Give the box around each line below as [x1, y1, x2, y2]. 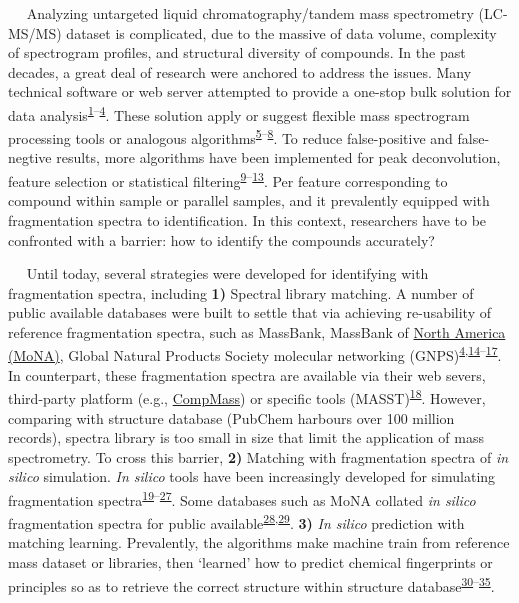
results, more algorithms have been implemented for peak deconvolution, [56, 147, 501, 168]
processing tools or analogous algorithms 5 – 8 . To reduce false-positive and [8, 125, 453, 148]
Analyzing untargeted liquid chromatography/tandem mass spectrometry [26, 3, 474, 23]
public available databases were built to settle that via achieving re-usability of [8, 302, 491, 323]
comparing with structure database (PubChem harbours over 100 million [8, 407, 455, 428]
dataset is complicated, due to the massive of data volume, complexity [66, 22, 497, 43]
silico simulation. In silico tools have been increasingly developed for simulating [8, 466, 496, 487]
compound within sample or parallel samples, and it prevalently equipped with [8, 190, 490, 211]
